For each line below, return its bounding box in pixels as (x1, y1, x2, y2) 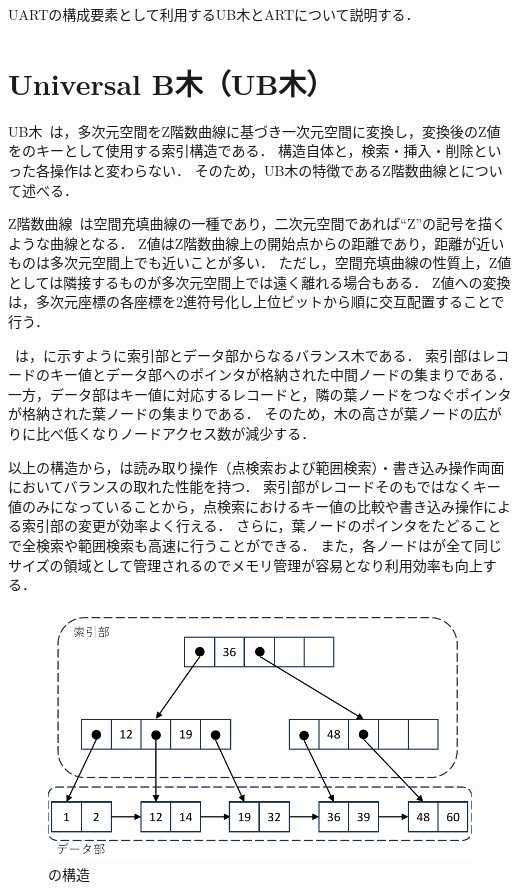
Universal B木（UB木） (8, 62, 335, 103)
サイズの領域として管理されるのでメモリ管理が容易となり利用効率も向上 (8, 554, 483, 575)
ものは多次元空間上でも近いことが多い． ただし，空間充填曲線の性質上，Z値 (8, 252, 512, 273)
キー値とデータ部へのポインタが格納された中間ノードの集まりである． (49, 364, 512, 385)
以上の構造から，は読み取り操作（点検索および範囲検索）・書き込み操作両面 (8, 456, 505, 477)
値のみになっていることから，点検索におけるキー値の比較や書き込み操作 (8, 495, 483, 516)
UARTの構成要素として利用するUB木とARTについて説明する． (8, 4, 420, 24)
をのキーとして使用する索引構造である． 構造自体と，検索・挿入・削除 (8, 140, 474, 161)
